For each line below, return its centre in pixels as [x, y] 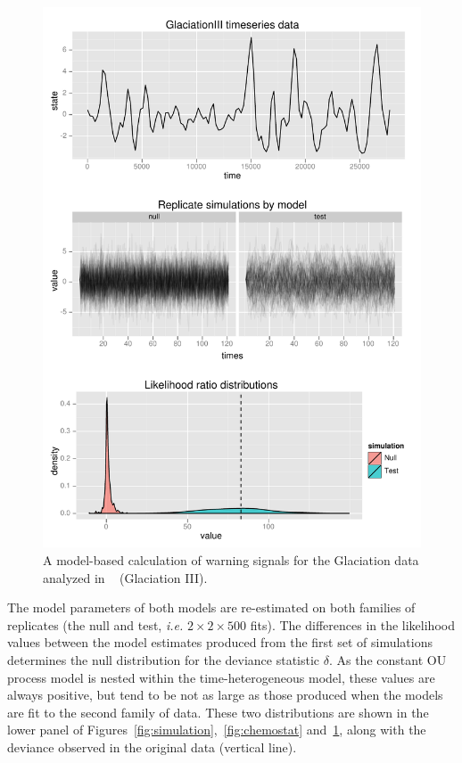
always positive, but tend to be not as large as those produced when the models [225, 695]
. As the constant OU [388, 659]
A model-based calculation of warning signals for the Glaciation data [231, 559]
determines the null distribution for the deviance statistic [164, 659]
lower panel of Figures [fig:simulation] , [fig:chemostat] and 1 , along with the [217, 730]
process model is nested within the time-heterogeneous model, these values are [221, 677]
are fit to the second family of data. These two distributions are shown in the [218, 712]
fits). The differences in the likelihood [352, 624]
